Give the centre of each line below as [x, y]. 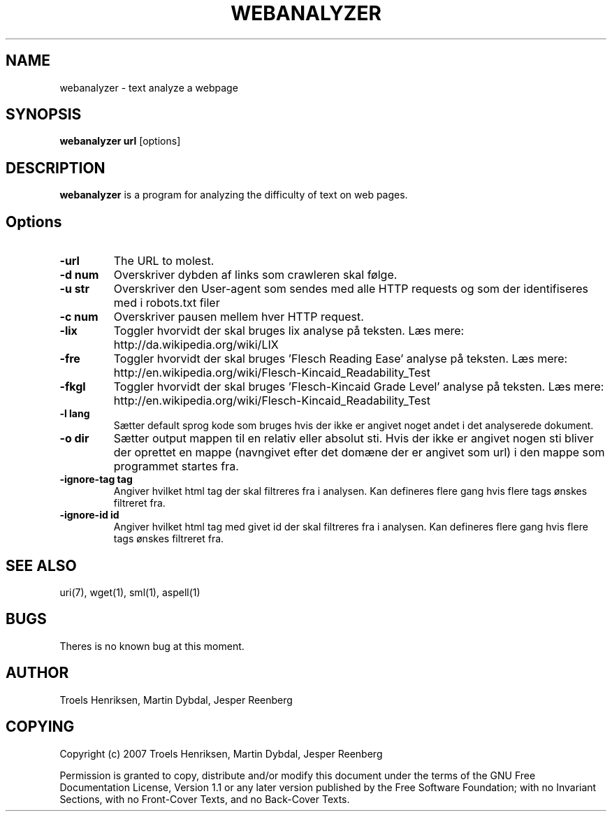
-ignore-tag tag [96, 479]
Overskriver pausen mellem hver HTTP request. [239, 317]
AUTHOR [37, 673]
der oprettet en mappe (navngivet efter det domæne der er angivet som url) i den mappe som [359, 453]
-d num [79, 275]
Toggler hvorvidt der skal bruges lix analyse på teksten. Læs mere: [289, 331]
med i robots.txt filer [167, 303]
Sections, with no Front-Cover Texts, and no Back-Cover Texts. [205, 799]
